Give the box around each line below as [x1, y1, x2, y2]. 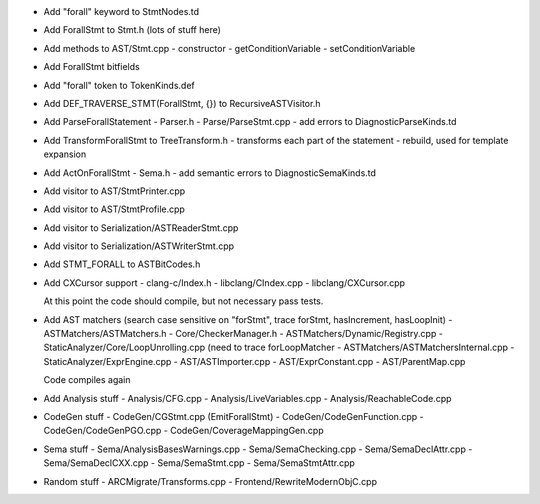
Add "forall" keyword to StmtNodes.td [43, 6, 200, 17]
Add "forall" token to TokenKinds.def [43, 79, 195, 91]
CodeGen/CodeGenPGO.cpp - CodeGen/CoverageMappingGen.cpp [43, 425, 324, 437]
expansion [43, 148, 87, 160]
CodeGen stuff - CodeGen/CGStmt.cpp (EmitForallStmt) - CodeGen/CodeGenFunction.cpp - [43, 410, 424, 422]
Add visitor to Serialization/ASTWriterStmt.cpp [43, 240, 235, 252]
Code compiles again [43, 374, 131, 386]
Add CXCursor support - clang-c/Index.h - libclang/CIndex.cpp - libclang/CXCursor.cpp [43, 276, 405, 289]
